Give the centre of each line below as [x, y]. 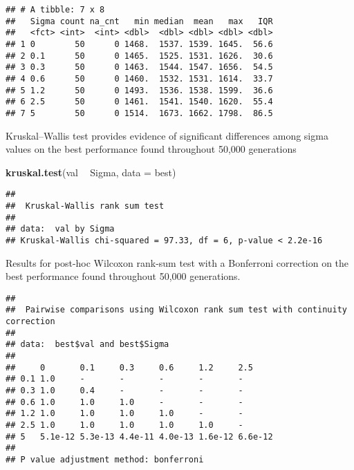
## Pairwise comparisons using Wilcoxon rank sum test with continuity [176, 310]
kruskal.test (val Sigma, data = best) [91, 172]
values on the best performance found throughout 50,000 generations [151, 149]
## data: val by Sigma [60, 229]
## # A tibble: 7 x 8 [55, 10]
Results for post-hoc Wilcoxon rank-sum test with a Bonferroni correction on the [177, 262]
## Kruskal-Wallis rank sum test [85, 206]
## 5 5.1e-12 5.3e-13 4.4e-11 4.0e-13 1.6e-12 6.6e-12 [139, 436]
